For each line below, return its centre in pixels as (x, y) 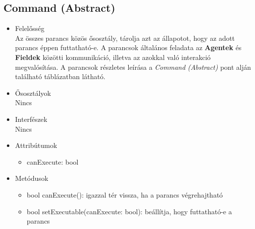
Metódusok (32, 178)
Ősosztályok (33, 93)
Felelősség (30, 28)
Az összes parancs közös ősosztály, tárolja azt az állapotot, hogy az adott (125, 38)
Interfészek (31, 119)
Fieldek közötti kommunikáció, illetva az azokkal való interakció (113, 57)
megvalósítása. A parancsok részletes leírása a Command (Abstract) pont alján (133, 67)
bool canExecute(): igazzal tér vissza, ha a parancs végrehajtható (125, 194)
